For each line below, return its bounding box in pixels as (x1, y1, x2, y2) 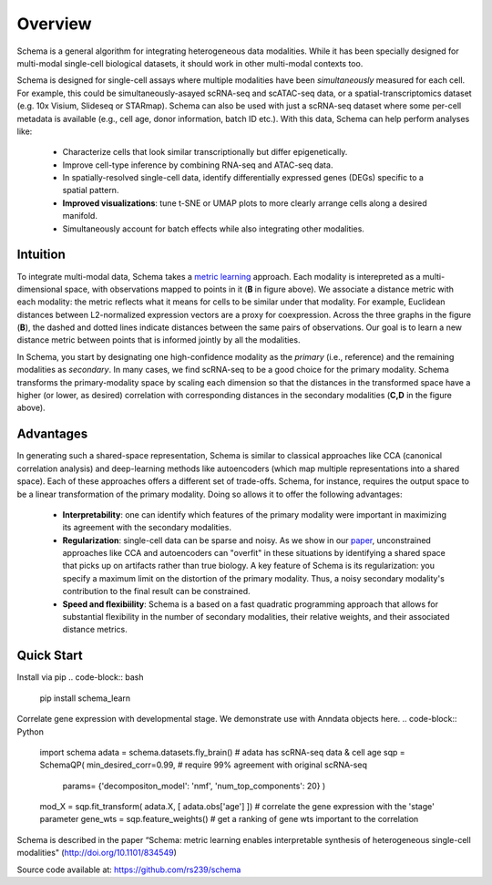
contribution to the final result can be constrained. (62, 586, 251, 597)
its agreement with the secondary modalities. (62, 522, 232, 533)
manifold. (62, 211, 97, 221)
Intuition (16, 247, 66, 262)
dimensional (16, 283, 63, 294)
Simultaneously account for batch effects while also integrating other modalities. (62, 223, 364, 234)
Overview (16, 14, 92, 34)
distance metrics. (62, 624, 128, 635)
